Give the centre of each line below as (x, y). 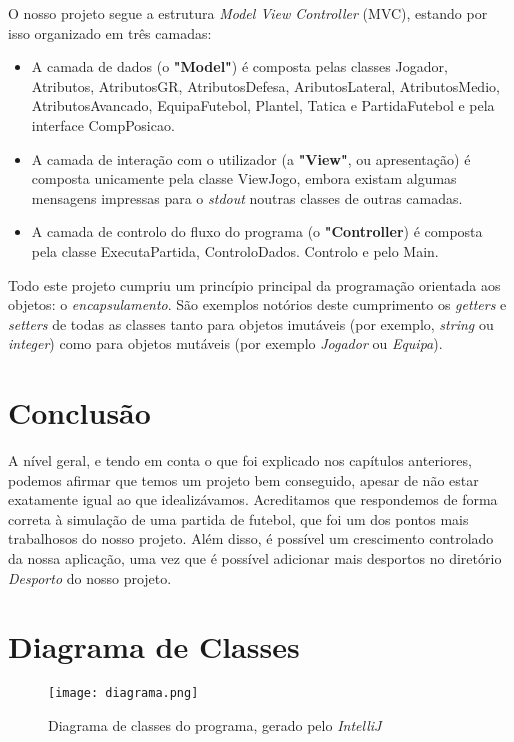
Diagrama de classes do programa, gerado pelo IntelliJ (215, 724)
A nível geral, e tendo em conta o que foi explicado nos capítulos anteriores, (240, 460)
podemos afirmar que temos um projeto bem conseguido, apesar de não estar (243, 479)
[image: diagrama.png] (123, 693)
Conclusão (79, 412)
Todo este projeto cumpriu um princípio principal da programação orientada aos (254, 284)
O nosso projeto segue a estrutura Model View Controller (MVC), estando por (248, 13)
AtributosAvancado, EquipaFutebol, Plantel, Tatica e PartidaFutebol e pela (263, 105)
